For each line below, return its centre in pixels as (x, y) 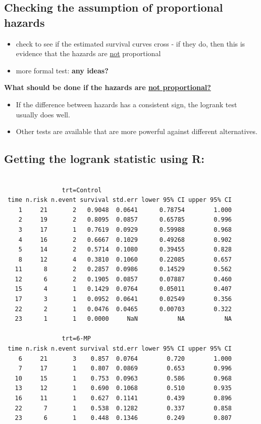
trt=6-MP (76, 339)
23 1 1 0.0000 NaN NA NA (123, 319)
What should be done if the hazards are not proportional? (108, 87)
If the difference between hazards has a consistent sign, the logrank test (126, 104)
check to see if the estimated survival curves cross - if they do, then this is (130, 43)
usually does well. (43, 114)
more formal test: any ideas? (62, 70)
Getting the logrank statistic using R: (104, 159)
